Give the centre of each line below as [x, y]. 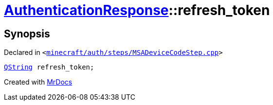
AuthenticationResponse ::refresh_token [137, 10]
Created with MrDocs [38, 82]
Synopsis [27, 34]
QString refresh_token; [49, 67]
